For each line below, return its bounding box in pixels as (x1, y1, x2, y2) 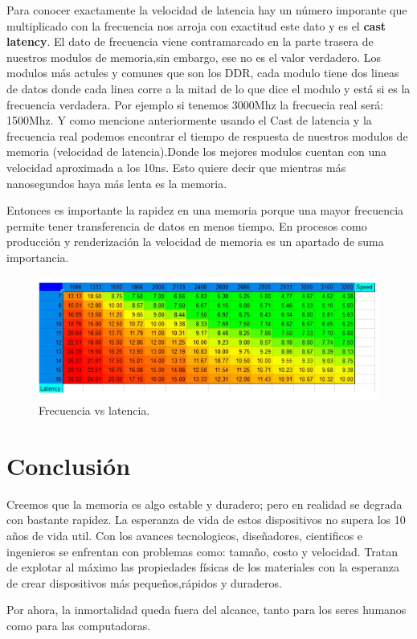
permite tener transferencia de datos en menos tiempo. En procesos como (6, 217, 367, 234)
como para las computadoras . (6, 617, 151, 634)
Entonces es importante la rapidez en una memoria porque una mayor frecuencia (6, 202, 404, 219)
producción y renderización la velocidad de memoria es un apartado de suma (6, 233, 384, 250)
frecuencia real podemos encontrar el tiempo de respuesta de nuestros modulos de (6, 127, 408, 144)
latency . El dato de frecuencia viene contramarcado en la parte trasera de (6, 33, 374, 50)
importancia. (6, 248, 69, 265)
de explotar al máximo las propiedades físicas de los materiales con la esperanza (6, 559, 400, 576)
